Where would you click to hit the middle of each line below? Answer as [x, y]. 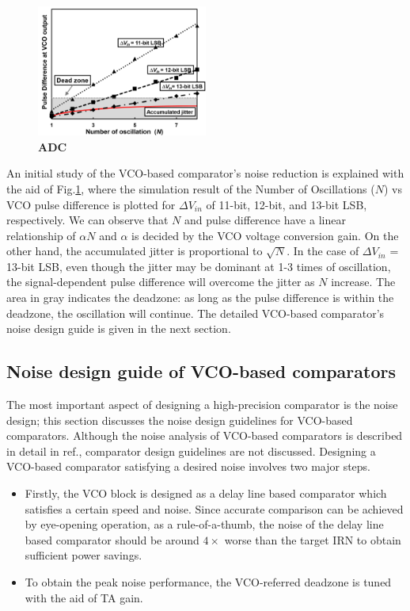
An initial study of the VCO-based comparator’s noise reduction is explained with [205, 173]
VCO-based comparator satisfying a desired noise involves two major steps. [189, 466]
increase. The [363, 282]
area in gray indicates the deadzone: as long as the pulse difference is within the [200, 298]
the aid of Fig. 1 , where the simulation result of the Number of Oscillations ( [191, 188]
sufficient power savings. [84, 555]
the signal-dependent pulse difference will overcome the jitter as [161, 282]
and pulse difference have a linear [265, 220]
